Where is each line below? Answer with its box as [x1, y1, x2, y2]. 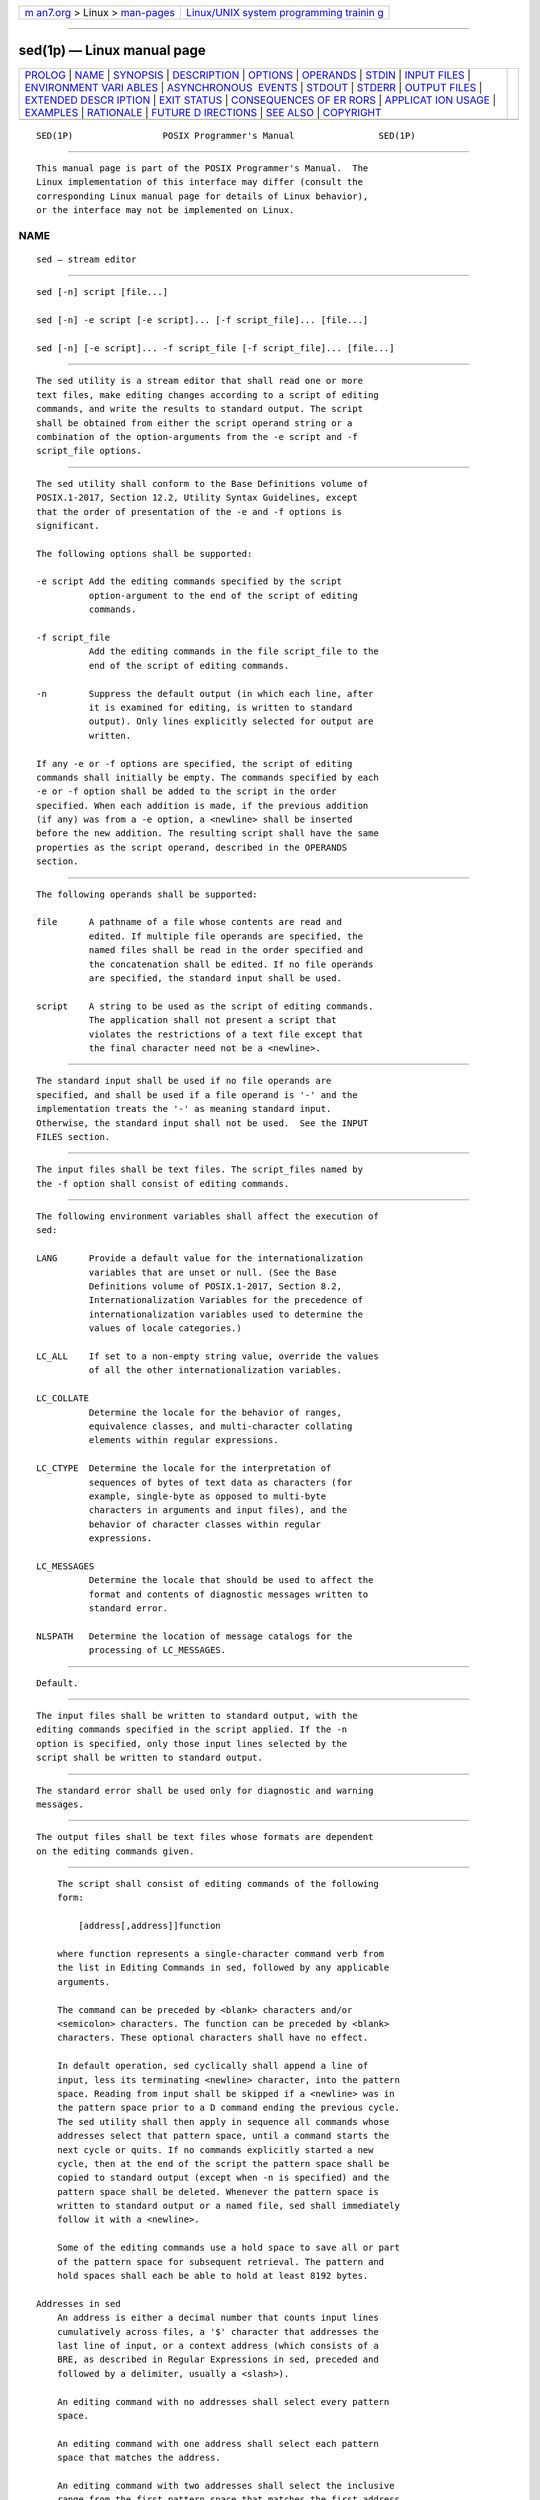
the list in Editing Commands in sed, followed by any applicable [56, 1962, 390, 1974]
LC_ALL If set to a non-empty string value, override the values [36, 1350, 379, 1362]
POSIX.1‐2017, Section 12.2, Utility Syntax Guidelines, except [36, 492, 359, 504]
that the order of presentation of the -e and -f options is [36, 506, 342, 517]
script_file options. [36, 445, 142, 457]
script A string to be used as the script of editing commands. [36, 1000, 374, 1012]
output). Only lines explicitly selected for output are [88, 716, 374, 727]
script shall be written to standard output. [36, 1752, 264, 1764]
